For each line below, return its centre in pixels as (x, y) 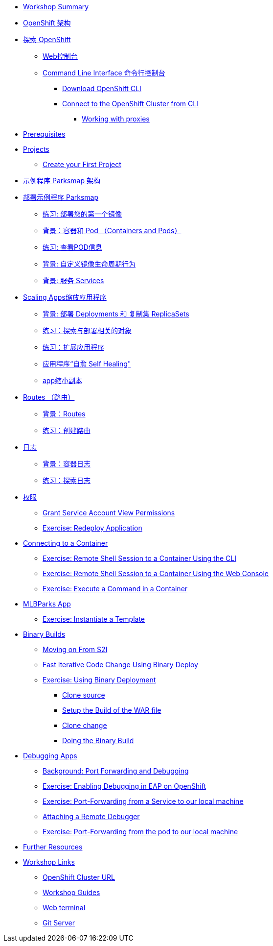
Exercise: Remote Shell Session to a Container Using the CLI (139, 558)
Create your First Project (82, 164)
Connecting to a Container (66, 543)
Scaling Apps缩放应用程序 (65, 297)
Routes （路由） (49, 397)
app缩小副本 (63, 380)
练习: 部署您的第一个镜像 (82, 214)
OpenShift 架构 (47, 23)
